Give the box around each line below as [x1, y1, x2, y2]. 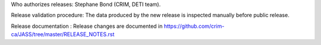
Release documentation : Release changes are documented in [11, 22, 163, 30]
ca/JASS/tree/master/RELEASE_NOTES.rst [11, 31, 115, 38]
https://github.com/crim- [163, 22, 225, 30]
